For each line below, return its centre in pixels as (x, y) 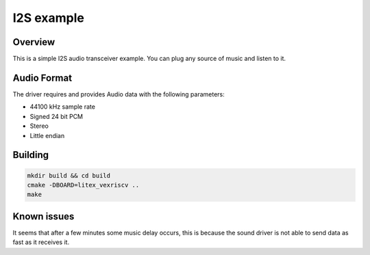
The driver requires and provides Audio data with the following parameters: (119, 94)
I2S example (49, 18)
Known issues (44, 216)
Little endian (47, 135)
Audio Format (42, 78)
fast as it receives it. (41, 242)
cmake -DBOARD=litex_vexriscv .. (83, 185)
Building (31, 155)
